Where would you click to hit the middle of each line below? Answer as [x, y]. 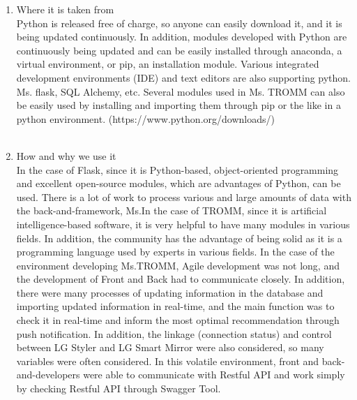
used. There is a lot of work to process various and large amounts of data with [184, 197]
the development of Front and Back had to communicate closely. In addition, [181, 279]
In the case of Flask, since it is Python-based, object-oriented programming [177, 169]
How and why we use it [66, 155]
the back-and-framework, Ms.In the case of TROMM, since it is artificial [172, 210]
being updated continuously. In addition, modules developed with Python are [182, 37]
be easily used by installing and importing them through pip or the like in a [178, 105]
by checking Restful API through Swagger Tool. [119, 388]
